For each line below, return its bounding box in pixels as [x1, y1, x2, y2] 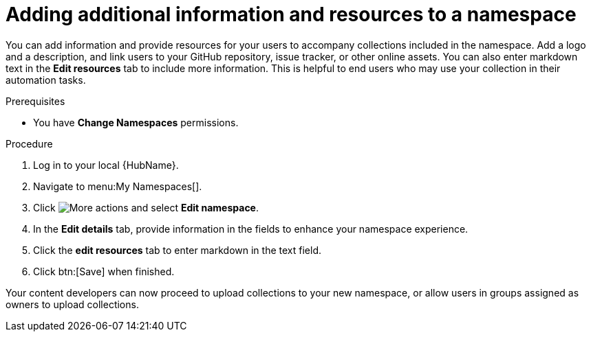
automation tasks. [6, 73, 86, 86]
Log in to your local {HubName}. [33, 159, 179, 171]
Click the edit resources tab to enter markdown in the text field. [33, 244, 321, 256]
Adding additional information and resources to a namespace [6, 3, 577, 26]
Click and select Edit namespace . [33, 201, 259, 213]
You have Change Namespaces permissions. [33, 116, 239, 128]
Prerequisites [6, 95, 65, 107]
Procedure [6, 137, 53, 150]
